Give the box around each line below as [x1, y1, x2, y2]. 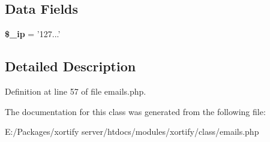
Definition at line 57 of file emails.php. [5, 85, 146, 97]
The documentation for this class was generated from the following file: [5, 105, 266, 117]
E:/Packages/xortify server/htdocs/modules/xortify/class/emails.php [5, 125, 259, 138]
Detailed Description [5, 57, 136, 75]
